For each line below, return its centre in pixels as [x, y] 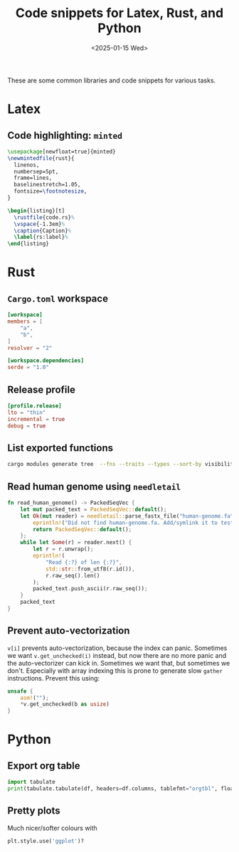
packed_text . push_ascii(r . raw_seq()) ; [90, 589]
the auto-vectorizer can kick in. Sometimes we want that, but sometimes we [119, 663]
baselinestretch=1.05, [47, 185]
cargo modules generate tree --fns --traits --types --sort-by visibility [122, 464]
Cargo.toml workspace [58, 298]
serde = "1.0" [28, 368]
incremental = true [36, 419]
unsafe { [20, 691]
